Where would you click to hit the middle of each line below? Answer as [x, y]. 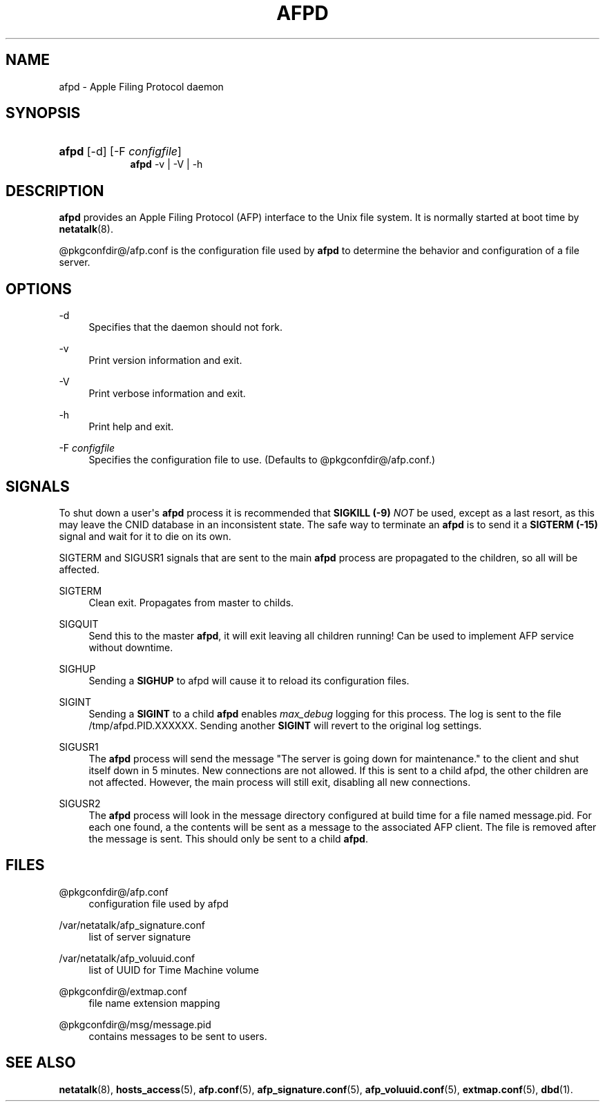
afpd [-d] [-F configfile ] [120, 152]
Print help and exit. [131, 427]
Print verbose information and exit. [167, 394]
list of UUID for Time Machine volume [174, 970]
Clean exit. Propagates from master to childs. [191, 602]
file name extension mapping [154, 1003]
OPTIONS [39, 289]
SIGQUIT [79, 624]
